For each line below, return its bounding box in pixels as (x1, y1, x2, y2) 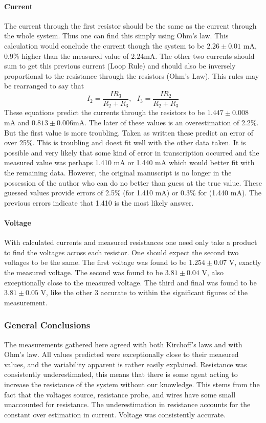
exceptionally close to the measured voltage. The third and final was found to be (4, 277, 257, 287)
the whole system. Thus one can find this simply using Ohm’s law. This (4, 30, 229, 41)
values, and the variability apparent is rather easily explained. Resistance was (4, 359, 247, 369)
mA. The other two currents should (144, 50, 255, 61)
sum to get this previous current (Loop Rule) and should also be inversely (4, 60, 236, 71)
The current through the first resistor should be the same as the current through (4, 20, 257, 31)
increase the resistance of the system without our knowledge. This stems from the (4, 379, 260, 389)
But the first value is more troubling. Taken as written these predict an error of (4, 127, 253, 138)
